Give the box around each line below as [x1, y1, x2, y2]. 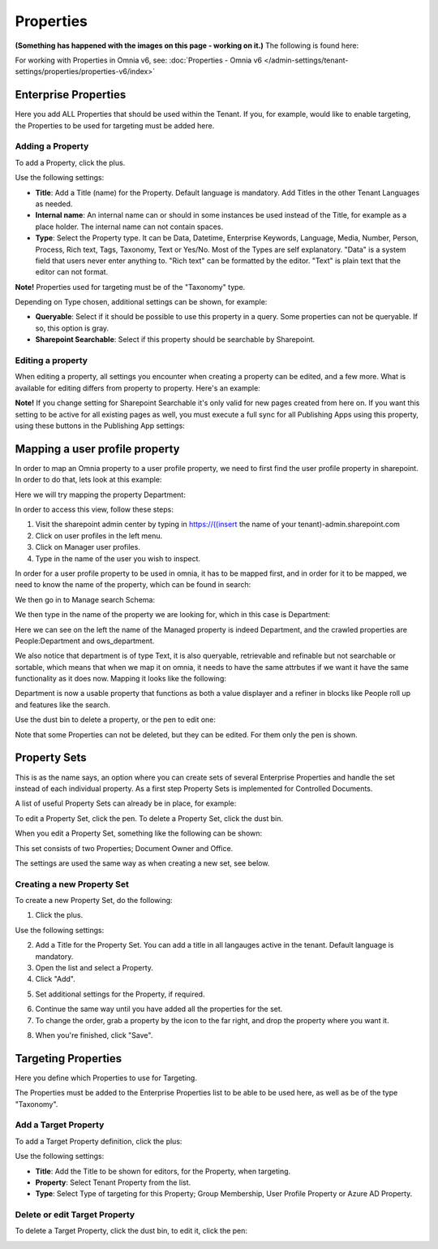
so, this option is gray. [35, 323, 109, 333]
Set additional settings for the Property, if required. [35, 989, 205, 999]
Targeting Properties [15, 1052, 122, 1065]
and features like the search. [15, 699, 111, 710]
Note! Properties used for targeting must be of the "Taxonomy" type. [15, 282, 246, 292]
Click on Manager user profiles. [35, 542, 141, 552]
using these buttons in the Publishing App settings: [15, 421, 186, 430]
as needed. [35, 199, 73, 209]
